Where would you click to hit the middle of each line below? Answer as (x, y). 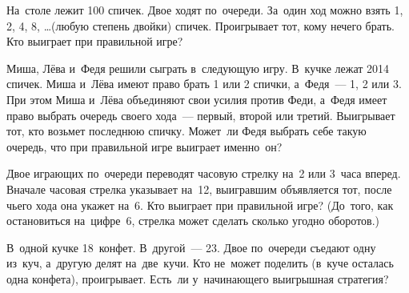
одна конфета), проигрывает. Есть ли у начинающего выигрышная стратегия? (198, 278)
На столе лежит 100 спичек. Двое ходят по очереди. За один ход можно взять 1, (205, 10)
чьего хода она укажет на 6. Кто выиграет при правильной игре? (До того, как (200, 205)
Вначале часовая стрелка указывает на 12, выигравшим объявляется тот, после (199, 189)
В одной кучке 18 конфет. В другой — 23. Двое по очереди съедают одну (191, 247)
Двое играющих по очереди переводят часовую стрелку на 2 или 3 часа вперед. (204, 173)
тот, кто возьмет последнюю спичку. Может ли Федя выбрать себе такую (186, 131)
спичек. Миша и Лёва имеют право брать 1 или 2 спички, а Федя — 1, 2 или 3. (204, 84)
